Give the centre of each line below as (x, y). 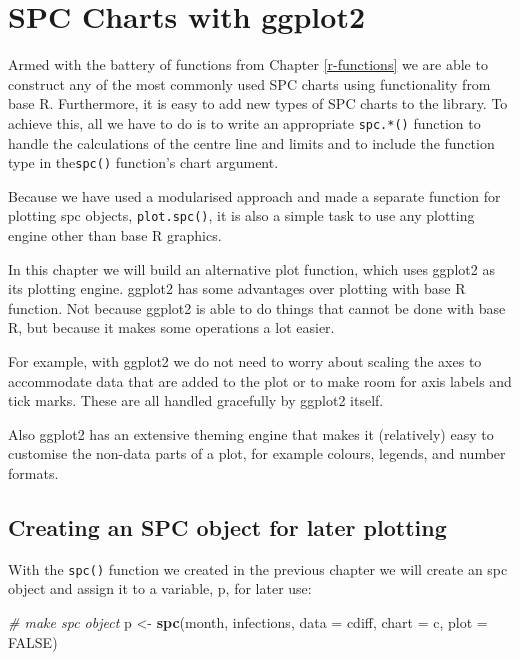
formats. (33, 473)
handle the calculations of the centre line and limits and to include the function (251, 142)
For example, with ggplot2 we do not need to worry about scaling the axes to (245, 361)
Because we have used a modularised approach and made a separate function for (254, 195)
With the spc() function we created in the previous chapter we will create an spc (258, 568)
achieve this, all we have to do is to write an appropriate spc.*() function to (244, 122)
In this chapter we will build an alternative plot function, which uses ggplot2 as (251, 268)
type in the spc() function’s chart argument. (143, 162)
